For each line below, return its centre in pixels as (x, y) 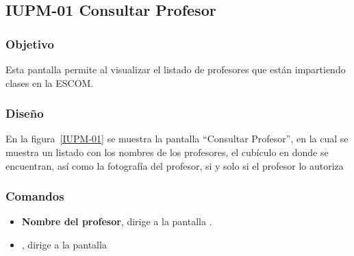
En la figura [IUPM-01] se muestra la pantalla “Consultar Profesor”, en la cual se (177, 139)
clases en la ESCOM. (50, 82)
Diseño (25, 113)
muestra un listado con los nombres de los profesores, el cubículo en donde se (167, 152)
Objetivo (30, 43)
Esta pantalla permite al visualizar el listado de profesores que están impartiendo (176, 69)
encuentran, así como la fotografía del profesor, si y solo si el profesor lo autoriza (175, 165)
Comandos (35, 196)
